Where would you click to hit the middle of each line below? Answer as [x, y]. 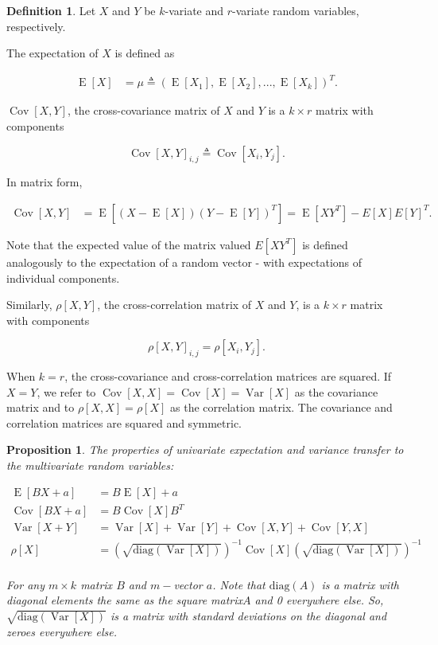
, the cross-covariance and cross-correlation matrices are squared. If [228, 376]
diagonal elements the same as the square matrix [125, 600]
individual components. [63, 278]
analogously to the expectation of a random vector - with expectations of [184, 262]
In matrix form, [45, 182]
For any [25, 584]
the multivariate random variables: [90, 465]
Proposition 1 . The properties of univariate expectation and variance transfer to [205, 450]
